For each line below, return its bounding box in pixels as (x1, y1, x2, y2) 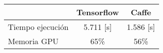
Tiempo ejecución (8, 21, 69, 32)
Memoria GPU (8, 35, 59, 47)
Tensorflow (76, 6, 119, 18)
